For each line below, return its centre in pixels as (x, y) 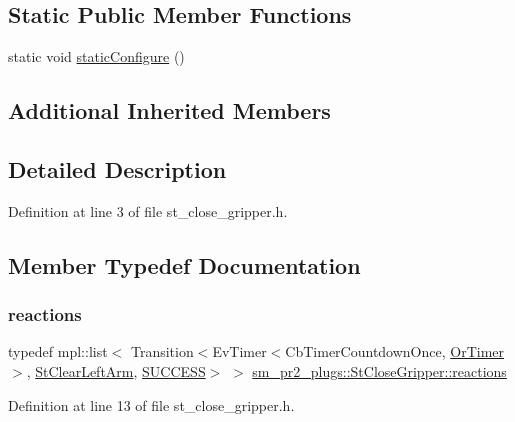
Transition (162, 351)
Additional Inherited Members (169, 110)
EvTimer (239, 351)
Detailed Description (117, 168)
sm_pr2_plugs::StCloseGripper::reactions (379, 370)
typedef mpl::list (58, 351)
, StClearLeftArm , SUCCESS (116, 370)
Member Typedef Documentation (184, 264)
